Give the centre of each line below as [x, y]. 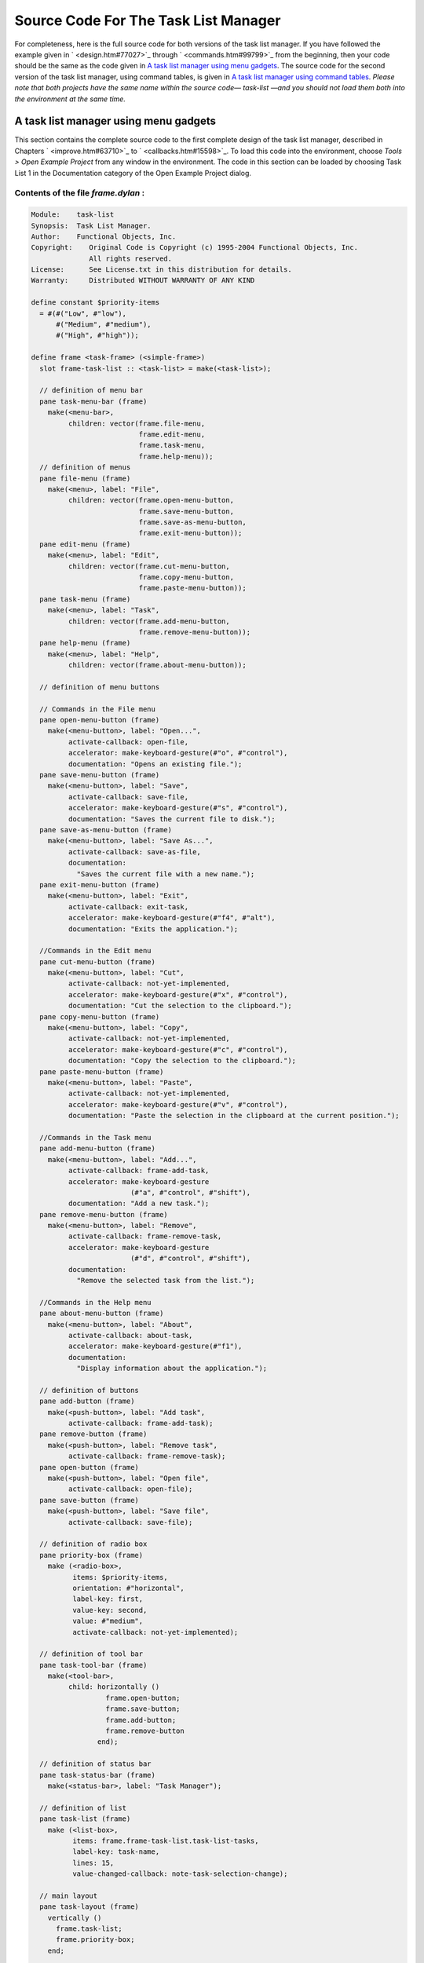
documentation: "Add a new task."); [139, 1204]
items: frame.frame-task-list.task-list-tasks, [165, 1841]
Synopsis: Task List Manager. [91, 225]
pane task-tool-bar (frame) [93, 1665]
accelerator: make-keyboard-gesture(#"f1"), [155, 1346]
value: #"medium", [108, 1621]
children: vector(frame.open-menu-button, [151, 500]
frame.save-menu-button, [186, 511]
